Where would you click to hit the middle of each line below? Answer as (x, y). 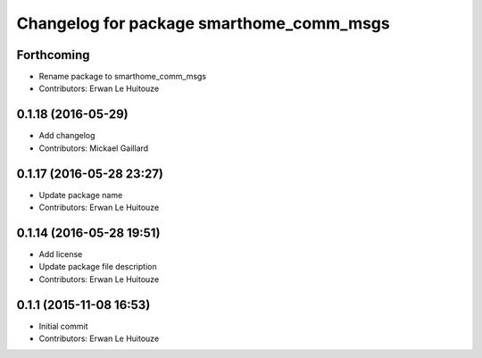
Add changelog (67, 136)
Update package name (81, 195)
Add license (61, 254)
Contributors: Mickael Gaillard (94, 148)
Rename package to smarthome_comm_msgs (123, 77)
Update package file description (98, 267)
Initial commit (63, 326)
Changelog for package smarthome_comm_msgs (203, 23)
